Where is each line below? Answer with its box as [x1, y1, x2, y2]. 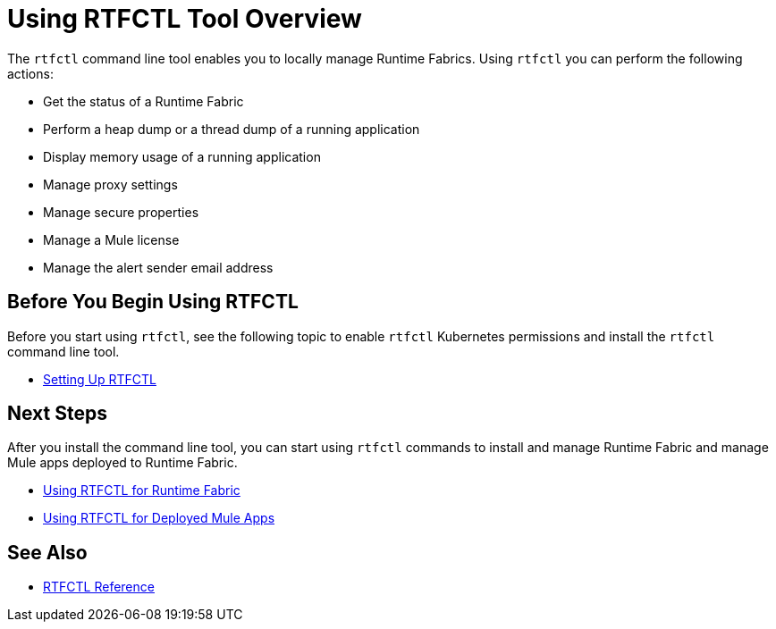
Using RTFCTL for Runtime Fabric [43, 482, 240, 499]
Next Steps [7, 402, 107, 425]
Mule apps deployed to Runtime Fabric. [7, 455, 238, 471]
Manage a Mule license [43, 231, 180, 247]
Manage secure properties [43, 204, 199, 220]
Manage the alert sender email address [43, 259, 274, 275]
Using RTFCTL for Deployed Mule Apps [43, 510, 275, 526]
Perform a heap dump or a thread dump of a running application [43, 121, 420, 137]
